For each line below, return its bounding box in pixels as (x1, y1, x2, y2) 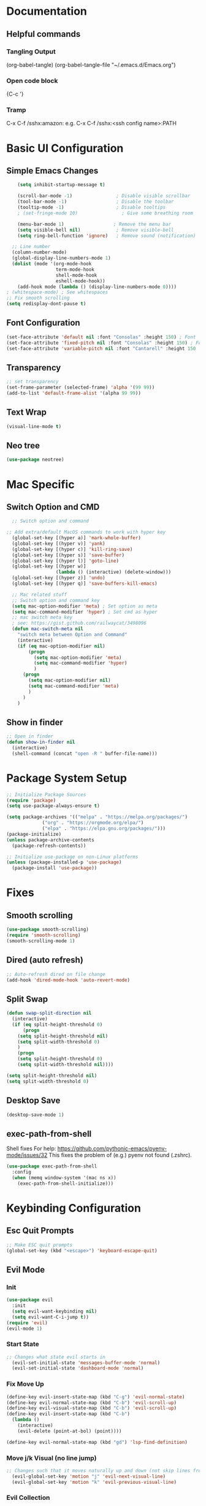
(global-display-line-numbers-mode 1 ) (12, 255, 112, 262)
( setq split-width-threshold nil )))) (17, 1061, 114, 1068)
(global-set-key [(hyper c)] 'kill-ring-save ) (12, 546, 133, 552)
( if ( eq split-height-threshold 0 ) (12, 1021, 103, 1028)
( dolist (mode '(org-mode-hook (12, 261, 92, 267)
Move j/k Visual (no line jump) (6, 1454, 97, 1462)
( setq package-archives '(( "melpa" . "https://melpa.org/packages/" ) (6, 814, 188, 821)
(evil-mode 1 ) (6, 1325, 43, 1332)
